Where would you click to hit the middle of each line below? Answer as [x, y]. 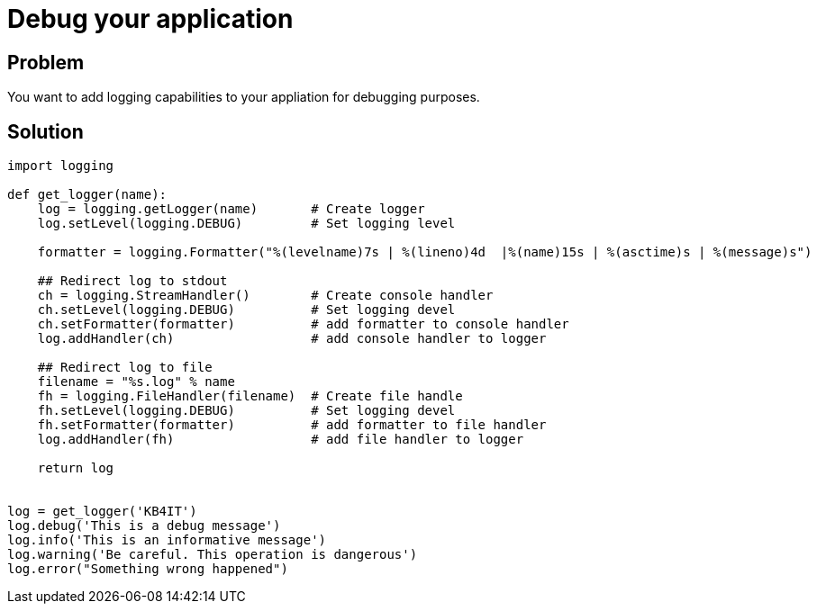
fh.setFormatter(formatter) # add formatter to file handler [292, 425]
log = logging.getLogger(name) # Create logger [231, 209]
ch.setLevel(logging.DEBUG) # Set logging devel [246, 310]
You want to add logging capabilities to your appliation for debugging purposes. [244, 97]
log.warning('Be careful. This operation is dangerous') [213, 555]
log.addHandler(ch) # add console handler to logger [292, 339]
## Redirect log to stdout [132, 281]
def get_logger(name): [87, 195]
